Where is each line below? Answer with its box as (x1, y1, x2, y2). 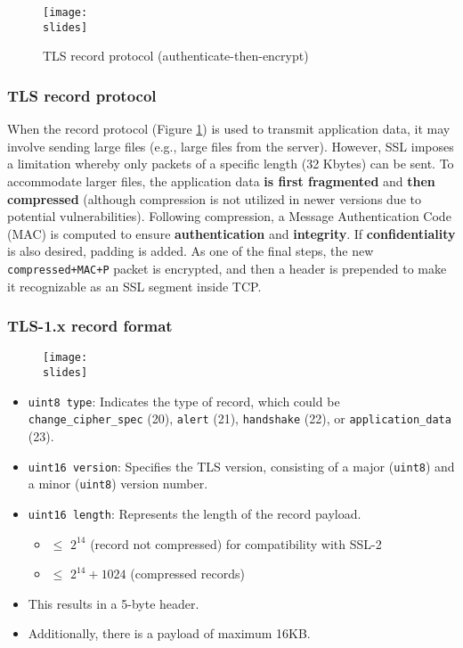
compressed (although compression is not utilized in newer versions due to (7, 189, 421, 208)
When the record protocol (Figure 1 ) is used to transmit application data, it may (7, 119, 451, 138)
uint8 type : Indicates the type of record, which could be (28, 391, 340, 410)
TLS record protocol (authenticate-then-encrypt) (43, 46, 309, 65)
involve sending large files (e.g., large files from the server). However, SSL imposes (7, 136, 454, 155)
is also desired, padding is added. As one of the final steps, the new (7, 242, 374, 260)
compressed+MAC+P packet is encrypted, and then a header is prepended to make (7, 258, 447, 277)
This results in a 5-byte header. (28, 594, 199, 612)
